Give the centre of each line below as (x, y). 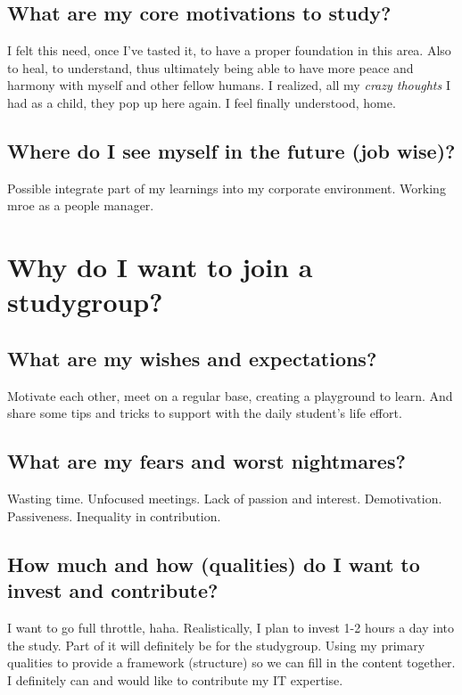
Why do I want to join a (160, 267)
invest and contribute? (113, 590)
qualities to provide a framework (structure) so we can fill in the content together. (231, 662)
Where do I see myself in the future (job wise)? (231, 150)
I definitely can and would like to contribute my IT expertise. (175, 679)
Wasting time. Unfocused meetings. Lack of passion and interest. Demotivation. (225, 499)
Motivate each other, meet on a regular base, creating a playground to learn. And (230, 395)
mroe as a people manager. (81, 205)
